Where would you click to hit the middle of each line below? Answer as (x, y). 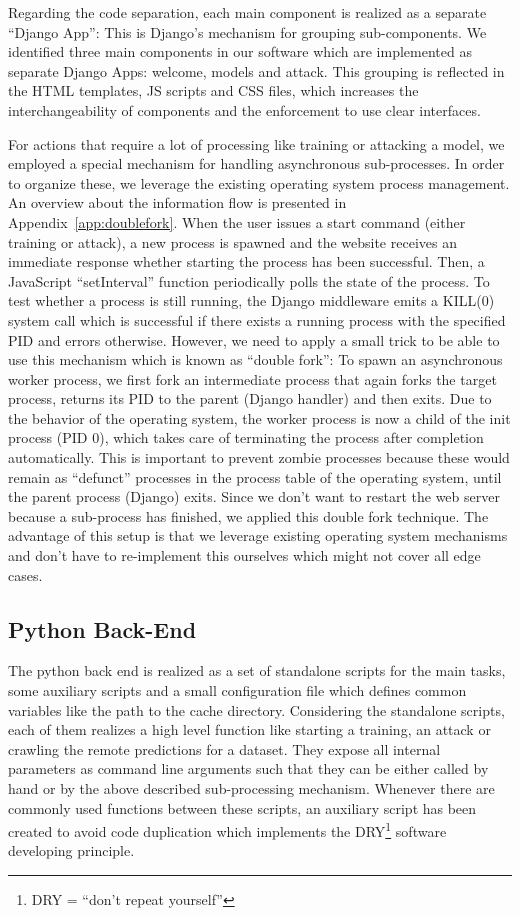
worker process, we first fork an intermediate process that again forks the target (252, 378)
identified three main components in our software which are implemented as (240, 51)
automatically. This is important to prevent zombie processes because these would (259, 457)
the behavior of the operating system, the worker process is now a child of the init (259, 417)
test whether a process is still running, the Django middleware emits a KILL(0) (251, 300)
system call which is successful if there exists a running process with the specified (257, 319)
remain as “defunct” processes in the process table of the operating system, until (255, 476)
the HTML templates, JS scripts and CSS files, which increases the (213, 90)
